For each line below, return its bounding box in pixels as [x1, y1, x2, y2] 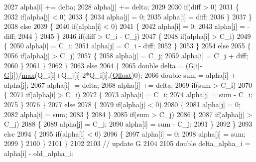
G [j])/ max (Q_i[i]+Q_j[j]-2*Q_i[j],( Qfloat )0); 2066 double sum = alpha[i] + [4, 70, 237, 80]
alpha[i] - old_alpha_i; [4, 148, 74, 158]
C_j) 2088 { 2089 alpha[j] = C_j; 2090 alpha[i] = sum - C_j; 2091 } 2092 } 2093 [4, 119, 253, 129]
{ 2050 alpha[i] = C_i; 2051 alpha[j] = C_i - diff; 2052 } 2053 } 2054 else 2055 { [4, 40, 251, 51]
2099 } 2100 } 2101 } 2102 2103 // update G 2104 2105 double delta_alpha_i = [4, 138, 251, 149]
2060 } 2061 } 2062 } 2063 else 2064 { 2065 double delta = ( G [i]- [4, 60, 202, 70]
